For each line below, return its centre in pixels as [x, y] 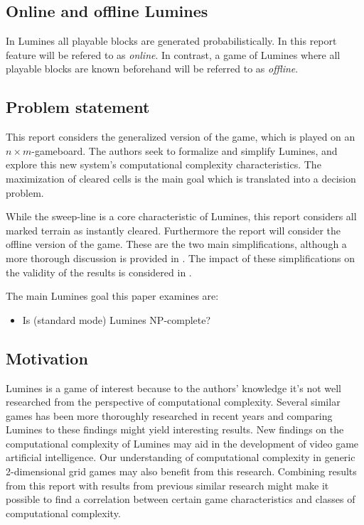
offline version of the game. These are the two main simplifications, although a [176, 244]
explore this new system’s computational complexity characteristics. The [164, 164]
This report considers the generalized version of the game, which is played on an [181, 137]
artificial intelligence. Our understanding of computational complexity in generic [181, 457]
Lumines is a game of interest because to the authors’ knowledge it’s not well [174, 388]
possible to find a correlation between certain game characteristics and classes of [181, 499]
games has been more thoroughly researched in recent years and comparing [169, 415]
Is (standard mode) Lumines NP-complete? [117, 319]
